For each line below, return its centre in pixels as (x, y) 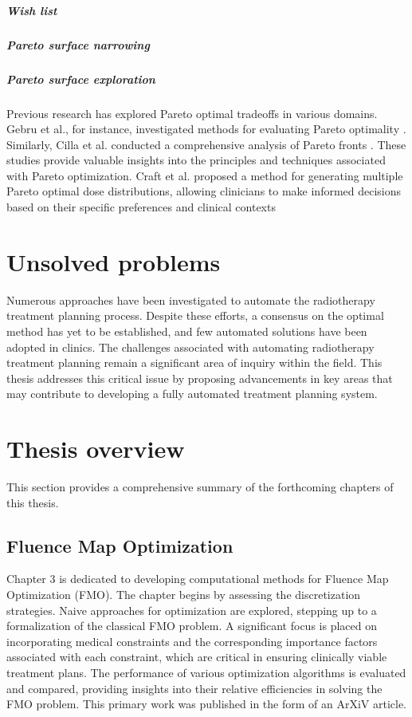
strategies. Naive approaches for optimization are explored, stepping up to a (192, 610)
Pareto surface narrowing (78, 44)
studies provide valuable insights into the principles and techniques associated (196, 160)
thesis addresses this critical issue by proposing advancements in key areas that (200, 378)
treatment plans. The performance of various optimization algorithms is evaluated (206, 673)
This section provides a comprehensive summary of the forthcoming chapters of (200, 487)
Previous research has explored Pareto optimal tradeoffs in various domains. (192, 113)
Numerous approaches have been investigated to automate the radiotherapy (191, 299)
